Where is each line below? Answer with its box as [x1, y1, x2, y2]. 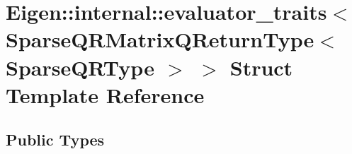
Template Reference [6, 80, 205, 109]
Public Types [6, 129, 105, 150]
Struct [229, 52, 293, 81]
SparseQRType [6, 52, 154, 81]
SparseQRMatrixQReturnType [6, 25, 314, 54]
